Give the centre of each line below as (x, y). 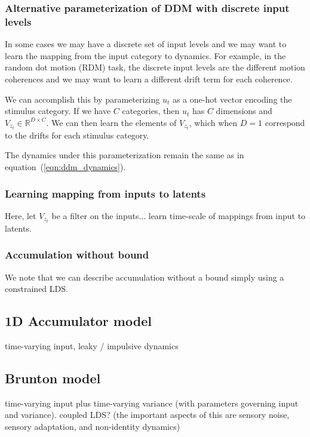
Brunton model (53, 378)
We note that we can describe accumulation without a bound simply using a (145, 277)
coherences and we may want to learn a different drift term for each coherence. (149, 79)
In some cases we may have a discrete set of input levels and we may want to (146, 44)
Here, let (21, 215)
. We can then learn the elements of (111, 122)
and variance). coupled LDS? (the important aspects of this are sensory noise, (147, 415)
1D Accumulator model (78, 321)
